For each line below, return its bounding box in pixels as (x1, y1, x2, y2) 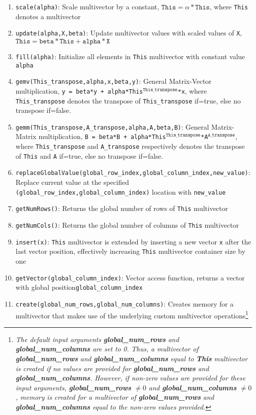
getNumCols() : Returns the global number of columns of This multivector (15, 219, 239, 230)
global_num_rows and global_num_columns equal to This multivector (15, 353, 248, 363)
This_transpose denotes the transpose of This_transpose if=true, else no (15, 95, 241, 105)
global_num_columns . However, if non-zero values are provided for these (15, 373, 246, 383)
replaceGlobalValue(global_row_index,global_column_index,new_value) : (15, 167, 251, 177)
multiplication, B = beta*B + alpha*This (38, 131, 166, 141)
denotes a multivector (15, 11, 81, 21)
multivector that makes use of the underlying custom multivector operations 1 (15, 309, 249, 320)
